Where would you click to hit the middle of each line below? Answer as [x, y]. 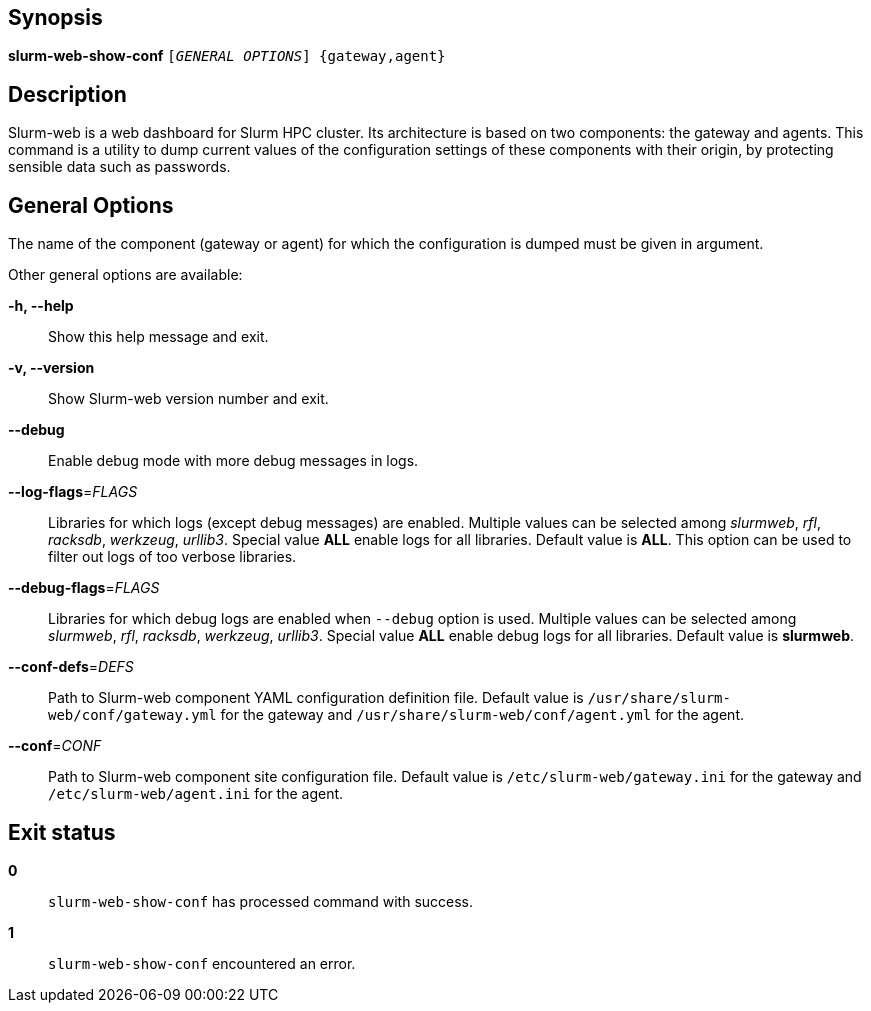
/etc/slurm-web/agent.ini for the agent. [196, 794]
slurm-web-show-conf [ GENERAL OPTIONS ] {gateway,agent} [227, 56]
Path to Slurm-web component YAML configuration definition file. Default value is [316, 698]
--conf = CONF [55, 746]
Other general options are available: [125, 275]
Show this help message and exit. [158, 337]
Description [67, 94]
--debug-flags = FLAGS [84, 588]
